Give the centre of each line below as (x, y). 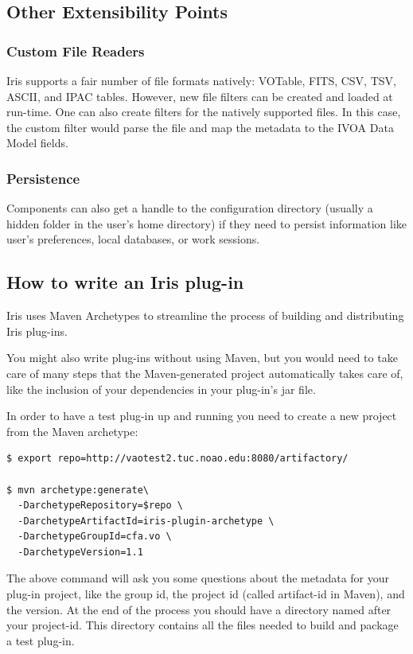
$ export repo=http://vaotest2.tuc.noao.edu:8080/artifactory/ (177, 459)
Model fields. (37, 143)
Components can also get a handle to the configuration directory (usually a (190, 208)
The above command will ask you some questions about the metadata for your (198, 578)
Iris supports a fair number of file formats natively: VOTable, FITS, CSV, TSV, (201, 80)
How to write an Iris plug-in (125, 282)
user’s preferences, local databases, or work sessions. (133, 239)
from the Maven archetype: (72, 431)
